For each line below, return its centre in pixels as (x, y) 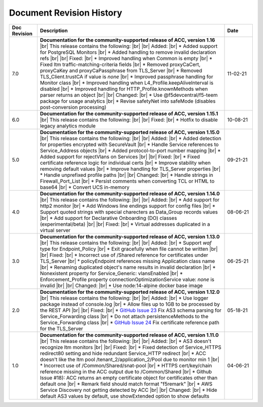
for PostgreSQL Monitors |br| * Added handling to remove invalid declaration (128, 52)
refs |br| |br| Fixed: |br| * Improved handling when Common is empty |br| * (126, 58)
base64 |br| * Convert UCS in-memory (85, 187)
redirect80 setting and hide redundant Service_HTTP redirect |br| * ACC (123, 353)
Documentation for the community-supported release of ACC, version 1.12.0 (130, 292)
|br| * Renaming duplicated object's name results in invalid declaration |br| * (128, 267)
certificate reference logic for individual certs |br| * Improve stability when (125, 163)
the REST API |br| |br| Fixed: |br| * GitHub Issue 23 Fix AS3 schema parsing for (131, 310)
